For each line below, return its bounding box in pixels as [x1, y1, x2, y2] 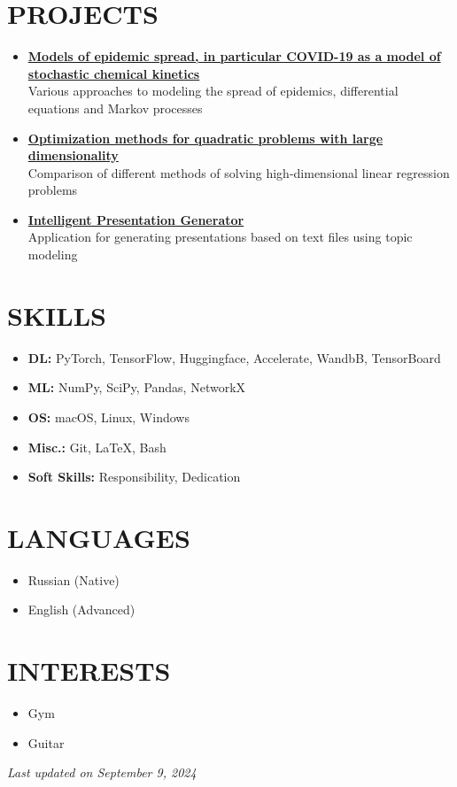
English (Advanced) [27, 600, 136, 619]
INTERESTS [7, 652, 171, 689]
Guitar [27, 733, 65, 752]
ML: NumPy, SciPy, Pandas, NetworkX [27, 378, 246, 397]
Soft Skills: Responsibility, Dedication [27, 467, 241, 486]
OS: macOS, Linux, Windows [27, 407, 190, 426]
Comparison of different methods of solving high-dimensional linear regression [27, 163, 450, 181]
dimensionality [27, 146, 119, 165]
